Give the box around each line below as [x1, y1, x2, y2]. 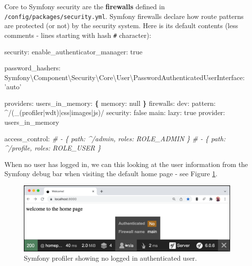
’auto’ [4, 82, 22, 92]
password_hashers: [4, 63, 61, 73]
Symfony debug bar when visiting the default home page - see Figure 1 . [4, 168, 217, 179]
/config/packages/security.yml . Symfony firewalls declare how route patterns [4, 11, 244, 21]
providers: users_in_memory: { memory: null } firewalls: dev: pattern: [4, 98, 216, 108]
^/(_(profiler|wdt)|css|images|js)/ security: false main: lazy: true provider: [4, 107, 225, 117]
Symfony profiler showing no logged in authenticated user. [24, 253, 197, 263]
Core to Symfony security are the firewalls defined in [4, 1, 165, 11]
